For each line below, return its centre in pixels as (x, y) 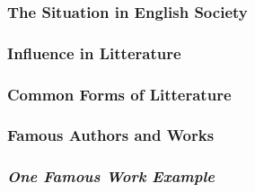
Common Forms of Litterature (119, 94)
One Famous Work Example (111, 176)
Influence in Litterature (94, 52)
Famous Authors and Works (111, 135)
